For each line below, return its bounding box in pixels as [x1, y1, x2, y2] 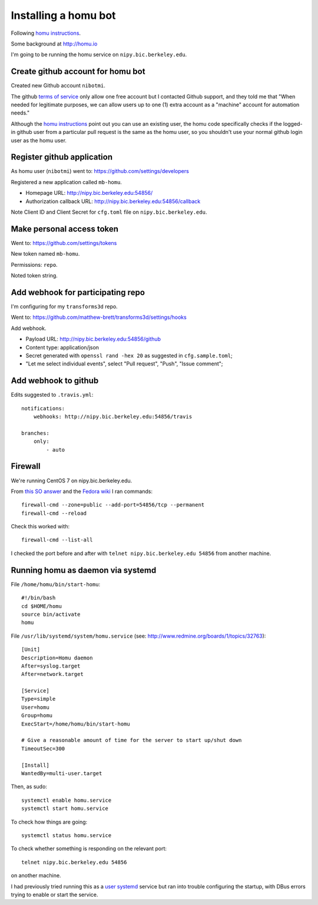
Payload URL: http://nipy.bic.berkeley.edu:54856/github [25, 335, 161, 342]
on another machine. [11, 872, 61, 879]
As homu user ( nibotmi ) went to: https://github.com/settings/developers [11, 168, 190, 175]
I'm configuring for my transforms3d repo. [11, 303, 118, 310]
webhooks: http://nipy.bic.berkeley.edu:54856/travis [33, 413, 193, 420]
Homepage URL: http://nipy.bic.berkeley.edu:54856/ [25, 190, 153, 197]
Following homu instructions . [11, 30, 81, 37]
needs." [11, 109, 29, 116]
